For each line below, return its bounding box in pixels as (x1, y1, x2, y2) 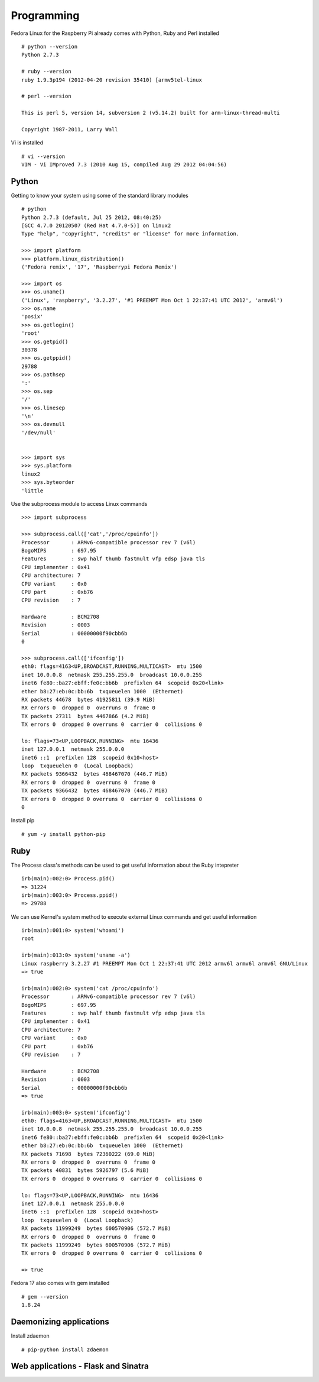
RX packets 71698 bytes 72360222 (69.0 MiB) (21, 1151, 156, 1157)
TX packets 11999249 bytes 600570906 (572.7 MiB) (21, 1241, 171, 1248)
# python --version (21, 43, 78, 50)
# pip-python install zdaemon (21, 1346, 109, 1353)
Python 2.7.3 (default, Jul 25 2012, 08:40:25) (21, 214, 162, 221)
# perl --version (21, 93, 71, 100)
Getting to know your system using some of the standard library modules (11, 192, 189, 199)
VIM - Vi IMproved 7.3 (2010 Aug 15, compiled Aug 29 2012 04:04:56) (21, 162, 227, 168)
